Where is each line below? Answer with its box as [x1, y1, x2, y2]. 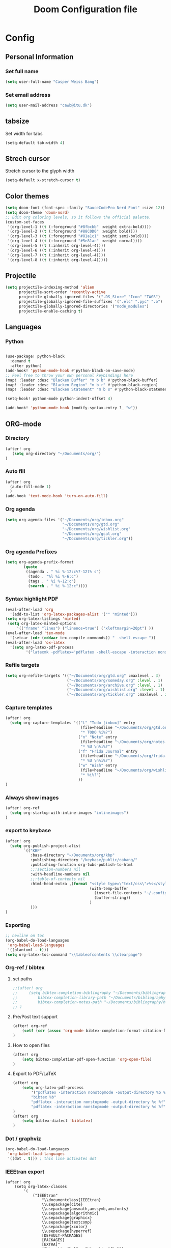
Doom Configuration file [34, 4, 137, 15]
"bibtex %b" [31, 1095, 56, 1100]
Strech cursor [5, 154, 50, 163]
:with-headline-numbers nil [30, 871, 90, 876]
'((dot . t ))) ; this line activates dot [7, 1156, 97, 1161]
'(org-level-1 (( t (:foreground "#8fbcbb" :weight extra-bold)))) [7, 224, 152, 230]
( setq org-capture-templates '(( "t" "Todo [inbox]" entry [10, 720, 136, 726]
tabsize [5, 117, 30, 126]
